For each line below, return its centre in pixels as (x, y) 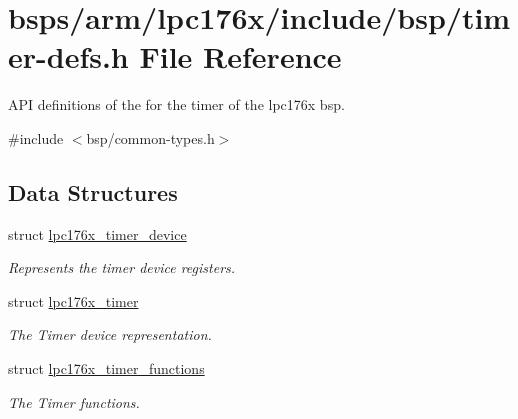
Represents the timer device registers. (122, 267)
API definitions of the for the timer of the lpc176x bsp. (176, 104)
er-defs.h (68, 56)
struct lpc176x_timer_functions (106, 368)
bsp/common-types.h (150, 137)
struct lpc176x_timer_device (97, 233)
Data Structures (93, 191)
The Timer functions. (74, 401)
